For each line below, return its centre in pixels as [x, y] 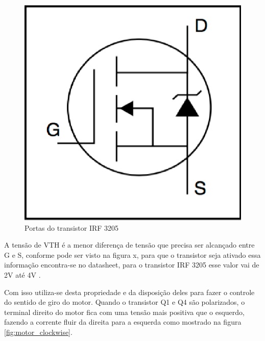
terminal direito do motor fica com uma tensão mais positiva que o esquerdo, [124, 312]
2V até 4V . [22, 274]
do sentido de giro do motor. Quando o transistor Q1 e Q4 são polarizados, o [125, 302]
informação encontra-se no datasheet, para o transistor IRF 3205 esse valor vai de [132, 265]
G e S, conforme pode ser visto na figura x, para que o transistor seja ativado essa [132, 254]
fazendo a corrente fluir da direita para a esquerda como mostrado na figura [123, 322]
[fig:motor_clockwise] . [38, 332]
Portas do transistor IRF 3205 [72, 227]
